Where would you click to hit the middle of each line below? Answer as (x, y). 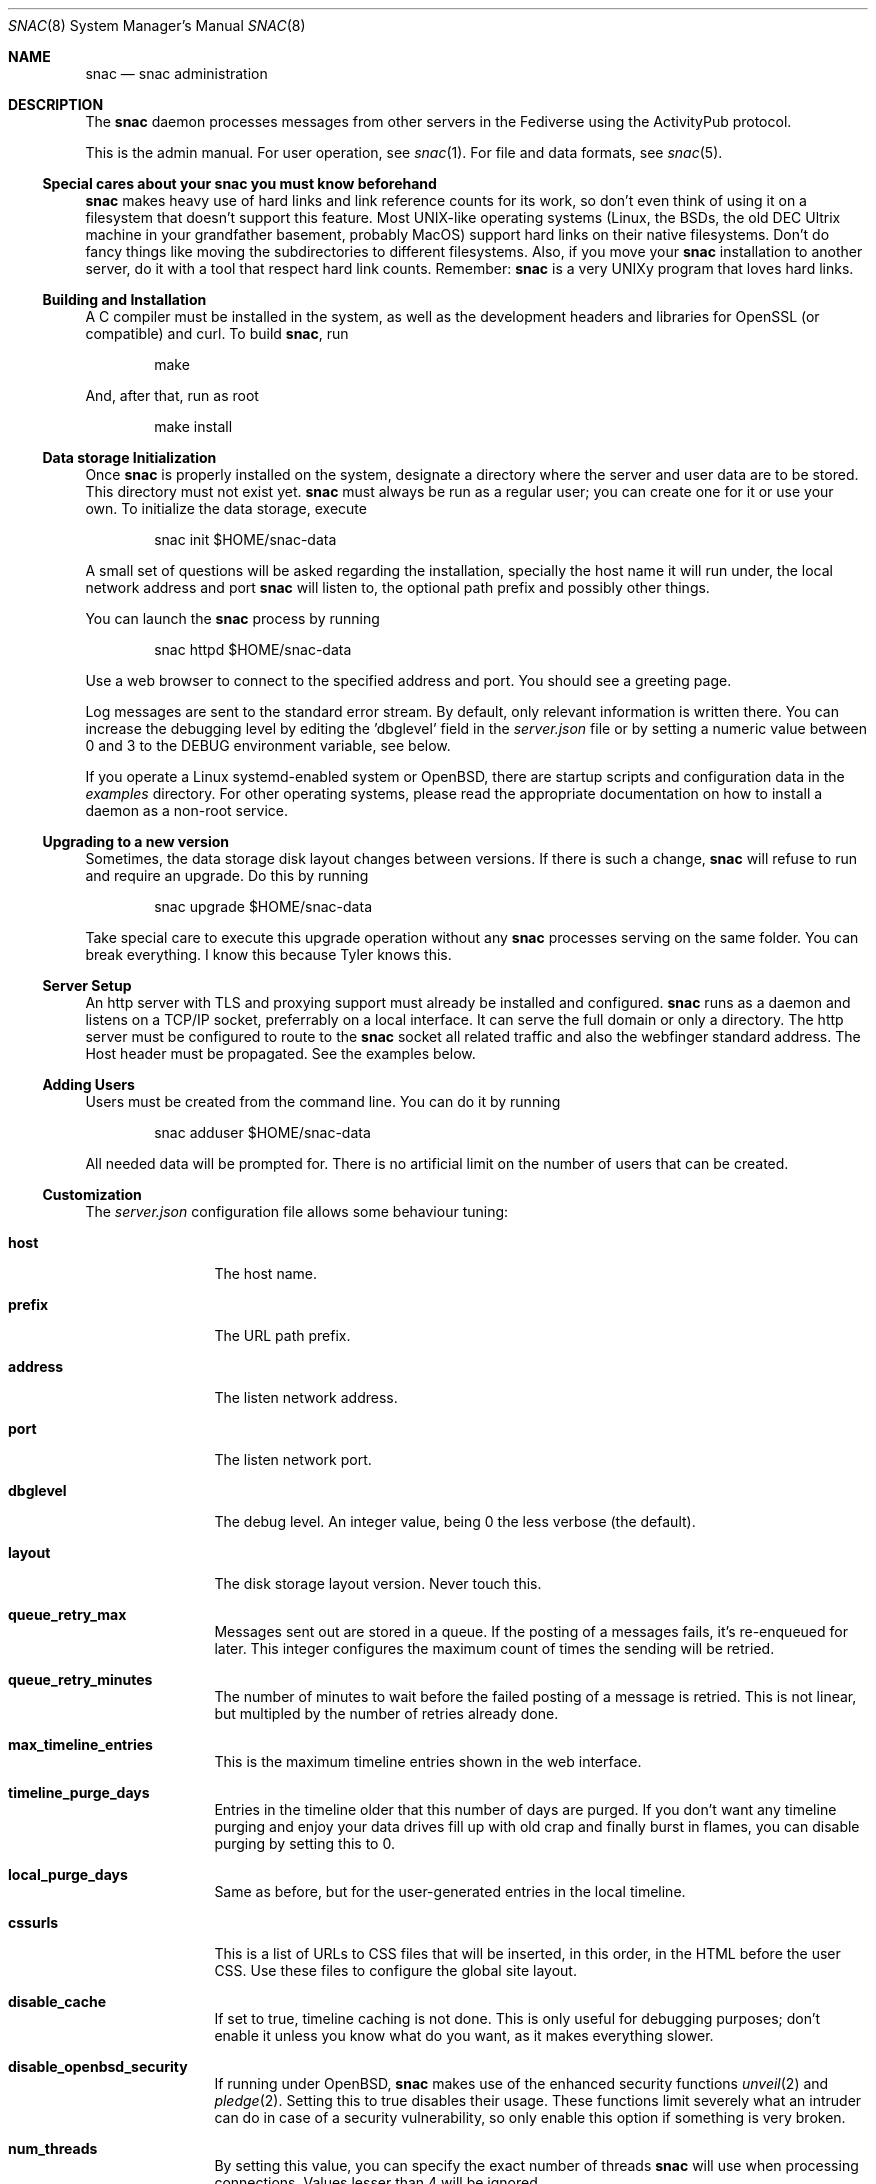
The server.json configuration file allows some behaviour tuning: (297, 1211)
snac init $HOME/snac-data (245, 539)
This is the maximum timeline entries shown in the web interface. (428, 1761)
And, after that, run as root (172, 395)
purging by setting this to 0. (304, 1843)
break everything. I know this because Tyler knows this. (268, 954)
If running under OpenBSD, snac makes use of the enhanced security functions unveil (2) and (521, 2083)
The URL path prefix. (282, 1335)
